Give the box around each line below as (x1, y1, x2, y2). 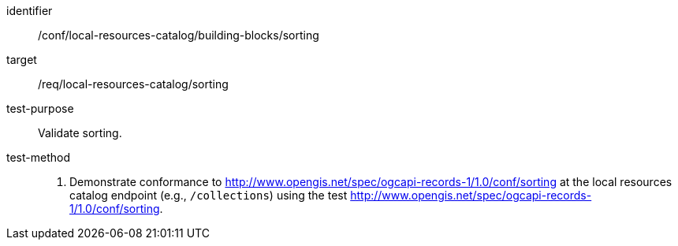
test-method (6, 151, 70, 164)
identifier (6, 4, 53, 17)
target (6, 53, 37, 66)
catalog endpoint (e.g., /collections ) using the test (69, 188, 348, 202)
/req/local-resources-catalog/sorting (38, 77, 229, 91)
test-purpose (6, 102, 74, 115)
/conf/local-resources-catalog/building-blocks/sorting (38, 28, 319, 42)
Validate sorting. (38, 126, 122, 140)
